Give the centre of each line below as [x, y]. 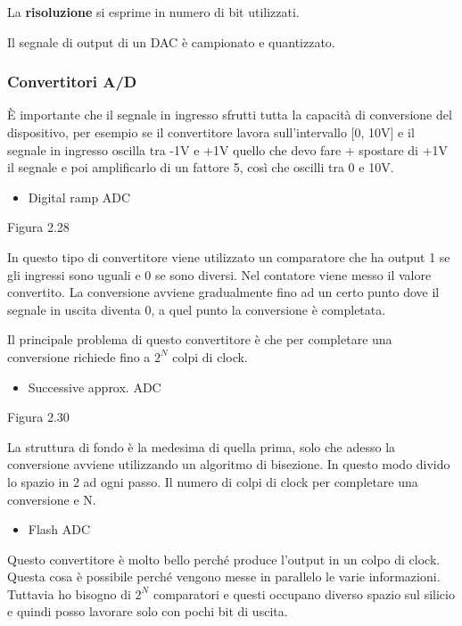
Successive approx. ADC [95, 387]
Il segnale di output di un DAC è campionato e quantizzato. [171, 41]
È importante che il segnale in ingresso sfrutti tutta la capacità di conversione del [230, 115]
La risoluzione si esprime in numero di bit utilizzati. [153, 12]
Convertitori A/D [72, 82]
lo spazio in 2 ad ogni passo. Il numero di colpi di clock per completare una [213, 481]
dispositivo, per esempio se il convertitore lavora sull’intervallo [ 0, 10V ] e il [211, 132]
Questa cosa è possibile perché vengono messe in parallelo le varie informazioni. [224, 577]
